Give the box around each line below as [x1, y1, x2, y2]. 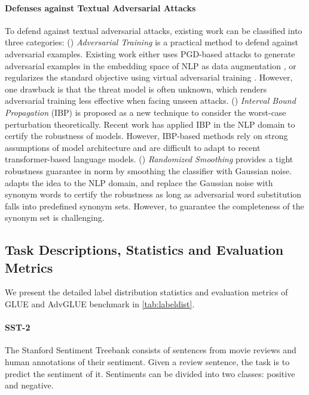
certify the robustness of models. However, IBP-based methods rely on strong [5, 129, 288, 142]
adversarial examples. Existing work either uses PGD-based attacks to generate [5, 47, 295, 60]
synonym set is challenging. [5, 211, 105, 224]
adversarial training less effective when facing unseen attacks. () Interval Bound [5, 94, 296, 107]
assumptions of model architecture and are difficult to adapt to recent [5, 141, 261, 153]
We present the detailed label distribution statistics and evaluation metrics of [5, 286, 288, 298]
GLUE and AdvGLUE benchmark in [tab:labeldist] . [5, 298, 195, 310]
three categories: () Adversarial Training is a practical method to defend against [5, 36, 298, 48]
